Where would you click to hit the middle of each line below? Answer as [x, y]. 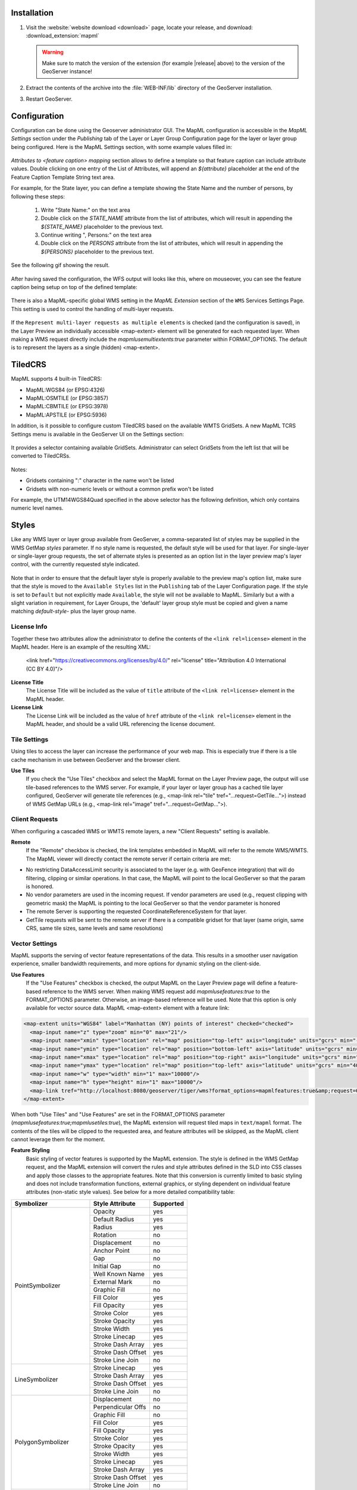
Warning [53, 52]
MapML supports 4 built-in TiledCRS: [57, 379]
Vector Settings [34, 943]
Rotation [105, 1235]
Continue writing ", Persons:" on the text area [96, 235]
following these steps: [38, 196]
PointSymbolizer [37, 1286]
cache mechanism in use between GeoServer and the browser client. [96, 759]
